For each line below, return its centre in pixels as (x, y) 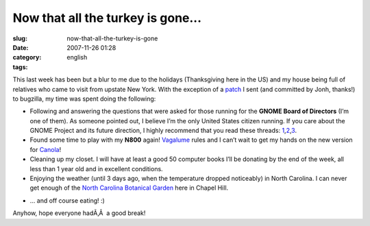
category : (27, 58)
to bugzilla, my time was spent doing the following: (84, 99)
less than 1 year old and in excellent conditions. (97, 168)
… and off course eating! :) (67, 200)
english (77, 58)
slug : (20, 38)
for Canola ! (46, 149)
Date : (21, 47)
